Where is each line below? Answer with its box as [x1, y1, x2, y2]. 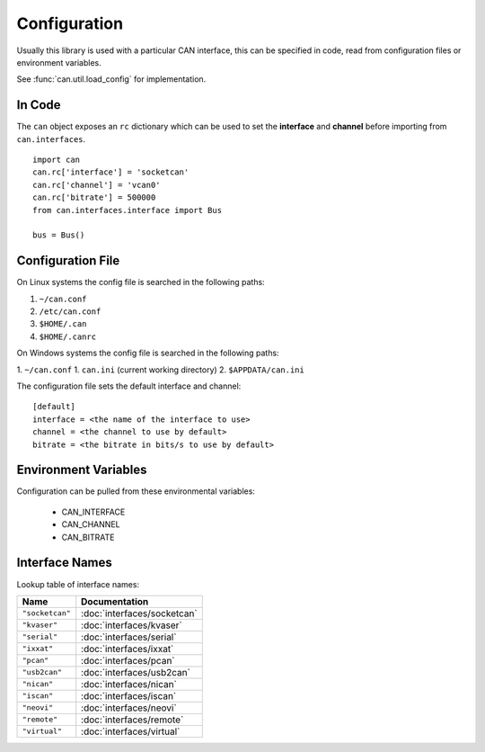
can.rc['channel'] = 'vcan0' [32, 180, 161, 190]
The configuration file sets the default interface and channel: [16, 380, 242, 391]
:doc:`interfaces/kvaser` [81, 619, 183, 631]
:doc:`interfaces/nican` [81, 677, 177, 690]
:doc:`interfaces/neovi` [81, 702, 177, 714]
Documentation [81, 595, 149, 607]
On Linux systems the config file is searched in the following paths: [16, 277, 265, 288]
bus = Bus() [32, 230, 85, 240]
